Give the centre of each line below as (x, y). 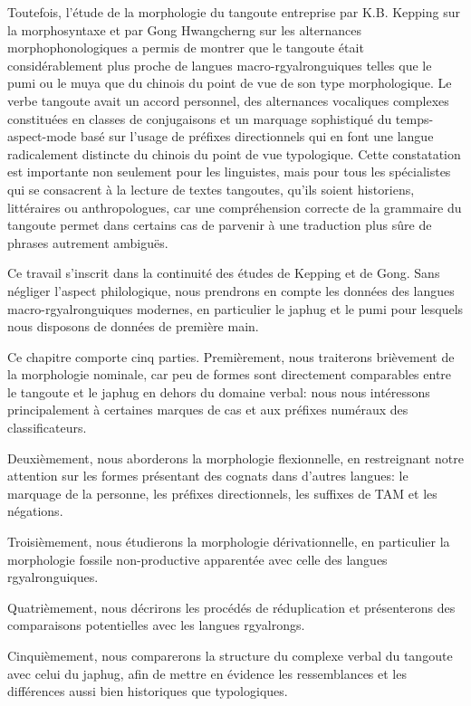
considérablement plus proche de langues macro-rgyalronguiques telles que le (220, 65)
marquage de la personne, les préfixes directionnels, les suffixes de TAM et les (222, 493)
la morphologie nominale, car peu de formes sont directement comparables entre (230, 374)
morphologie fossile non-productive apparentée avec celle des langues (197, 559)
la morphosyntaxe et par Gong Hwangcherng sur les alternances (185, 29)
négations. (35, 511)
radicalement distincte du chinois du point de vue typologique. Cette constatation (234, 153)
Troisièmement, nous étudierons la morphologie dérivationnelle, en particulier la (229, 542)
